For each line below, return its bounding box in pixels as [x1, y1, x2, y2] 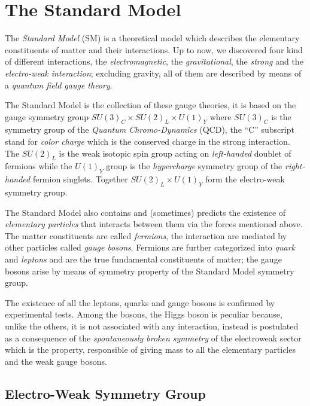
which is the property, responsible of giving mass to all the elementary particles [5, 343, 296, 356]
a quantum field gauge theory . [5, 78, 113, 91]
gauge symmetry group [5, 110, 89, 123]
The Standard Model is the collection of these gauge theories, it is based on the [5, 99, 296, 111]
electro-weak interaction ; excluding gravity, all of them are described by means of [5, 66, 302, 79]
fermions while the [5, 160, 72, 172]
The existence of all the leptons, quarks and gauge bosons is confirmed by [5, 296, 275, 309]
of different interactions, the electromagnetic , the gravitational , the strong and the [5, 55, 303, 68]
